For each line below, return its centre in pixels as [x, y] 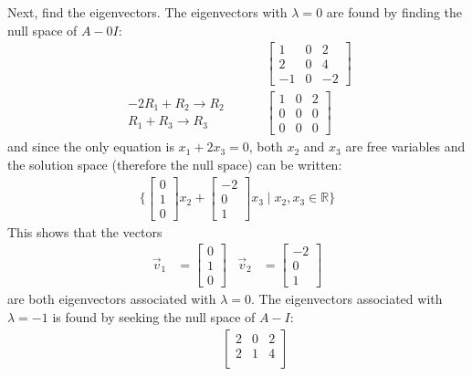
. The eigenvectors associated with [347, 299]
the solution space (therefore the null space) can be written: [175, 165]
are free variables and [405, 146]
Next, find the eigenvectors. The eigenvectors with [147, 12]
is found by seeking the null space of [154, 317]
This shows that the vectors [85, 231]
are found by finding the [394, 12]
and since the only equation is [91, 146]
